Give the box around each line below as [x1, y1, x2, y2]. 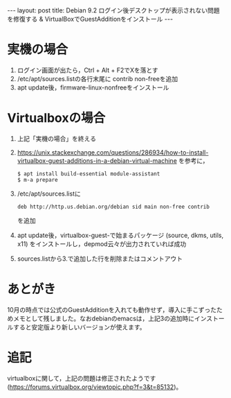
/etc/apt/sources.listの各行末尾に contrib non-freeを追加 [17, 74, 178, 83]
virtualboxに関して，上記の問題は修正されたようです [7, 374, 156, 382]
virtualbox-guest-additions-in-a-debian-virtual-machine [17, 156, 178, 164]
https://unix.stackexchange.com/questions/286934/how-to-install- [17, 148, 209, 157]
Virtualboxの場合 [7, 110, 106, 126]
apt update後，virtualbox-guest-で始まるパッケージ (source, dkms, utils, [17, 231, 224, 239]
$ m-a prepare [17, 176, 58, 183]
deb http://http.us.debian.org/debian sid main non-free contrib [17, 203, 210, 210]
